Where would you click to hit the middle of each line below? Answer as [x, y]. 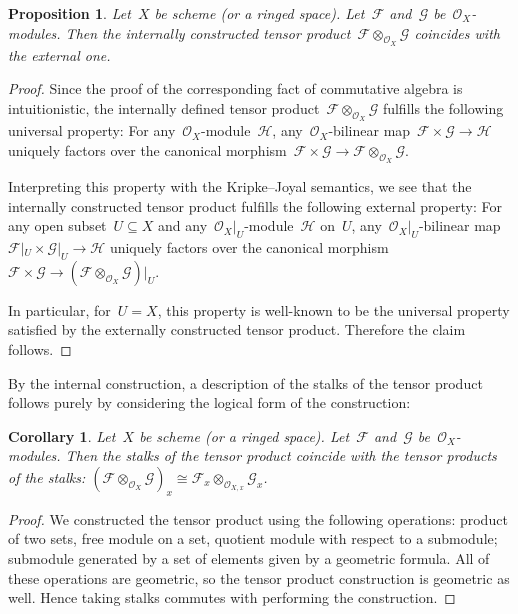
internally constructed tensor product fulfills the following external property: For [255, 205]
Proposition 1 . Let [69, 13]
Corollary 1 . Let [62, 435]
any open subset [57, 225]
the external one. [59, 54]
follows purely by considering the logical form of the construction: [209, 402]
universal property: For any [92, 130]
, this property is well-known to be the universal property [333, 309]
